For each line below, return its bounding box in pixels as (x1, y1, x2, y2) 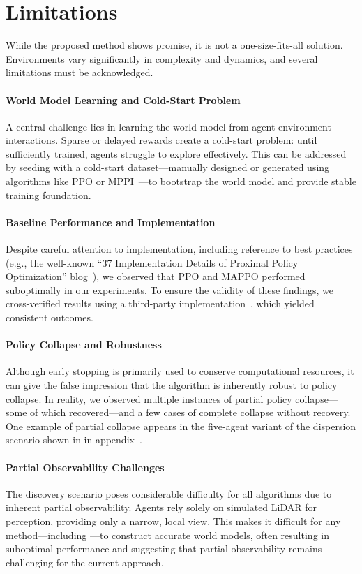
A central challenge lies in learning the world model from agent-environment (6, 119, 331, 133)
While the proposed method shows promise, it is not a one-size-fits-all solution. (6, 38, 343, 52)
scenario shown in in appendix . (6, 432, 142, 447)
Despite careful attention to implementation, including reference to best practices (6, 242, 353, 256)
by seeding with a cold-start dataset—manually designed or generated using (6, 160, 330, 175)
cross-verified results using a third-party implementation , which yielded (6, 296, 315, 311)
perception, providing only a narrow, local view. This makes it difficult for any (6, 513, 341, 528)
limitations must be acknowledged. (6, 65, 153, 80)
